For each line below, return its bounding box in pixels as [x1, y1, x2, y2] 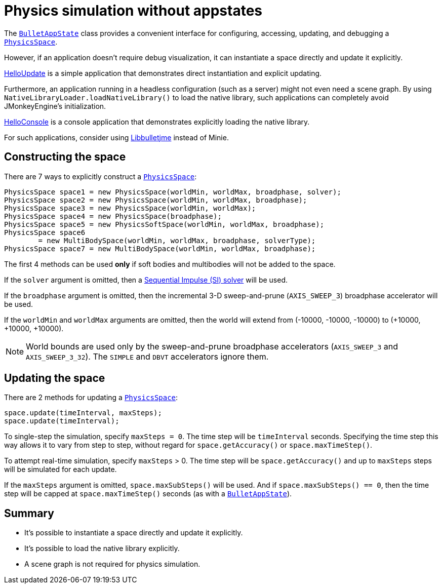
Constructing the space [4, 150, 126, 164]
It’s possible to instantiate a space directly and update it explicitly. [24, 528, 243, 537]
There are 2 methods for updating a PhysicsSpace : [4, 393, 178, 402]
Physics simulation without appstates [4, 2, 263, 19]
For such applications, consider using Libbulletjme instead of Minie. [4, 133, 229, 142]
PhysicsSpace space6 [4, 228, 86, 237]
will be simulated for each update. [4, 465, 117, 474]
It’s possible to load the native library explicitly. [24, 544, 180, 553]
